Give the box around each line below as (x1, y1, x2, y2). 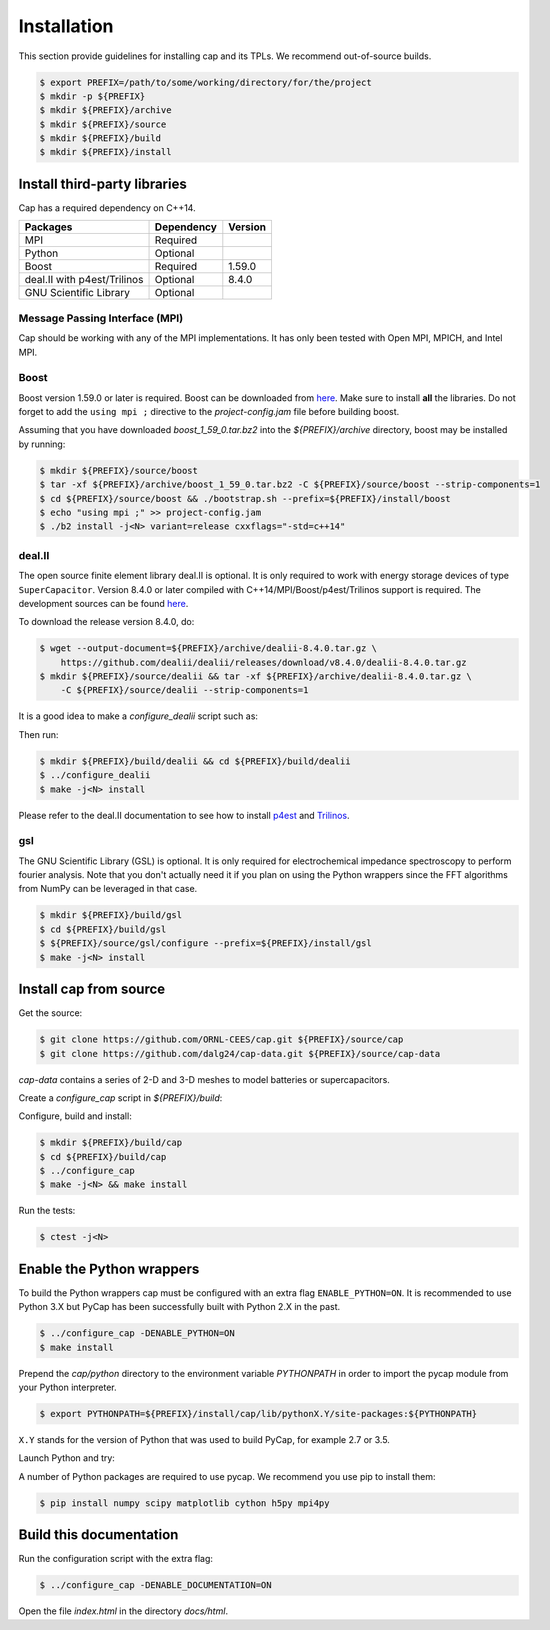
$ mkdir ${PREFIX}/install (39, 146, 172, 158)
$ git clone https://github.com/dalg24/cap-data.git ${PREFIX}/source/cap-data (39, 1048, 441, 1059)
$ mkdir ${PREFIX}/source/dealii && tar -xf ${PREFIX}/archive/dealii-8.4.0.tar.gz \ (39, 671, 472, 682)
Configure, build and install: (18, 1110, 132, 1122)
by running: (18, 438, 66, 450)
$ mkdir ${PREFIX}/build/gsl (39, 910, 183, 921)
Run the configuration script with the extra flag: (18, 1553, 214, 1565)
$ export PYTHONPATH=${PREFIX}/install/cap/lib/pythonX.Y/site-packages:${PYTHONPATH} (39, 1408, 478, 1420)
